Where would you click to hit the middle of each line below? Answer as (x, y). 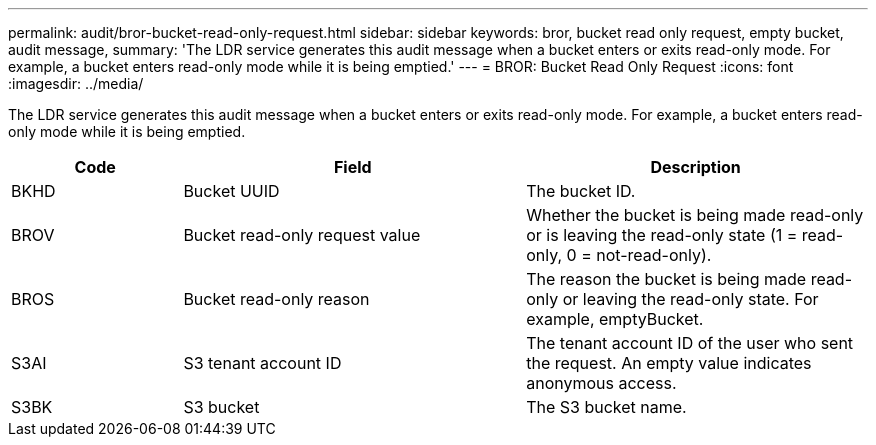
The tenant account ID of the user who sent (690, 343)
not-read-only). (654, 255)
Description (695, 167)
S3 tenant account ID (262, 363)
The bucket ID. (581, 191)
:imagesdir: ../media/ (76, 83)
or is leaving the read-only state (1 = (662, 235)
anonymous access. (601, 383)
